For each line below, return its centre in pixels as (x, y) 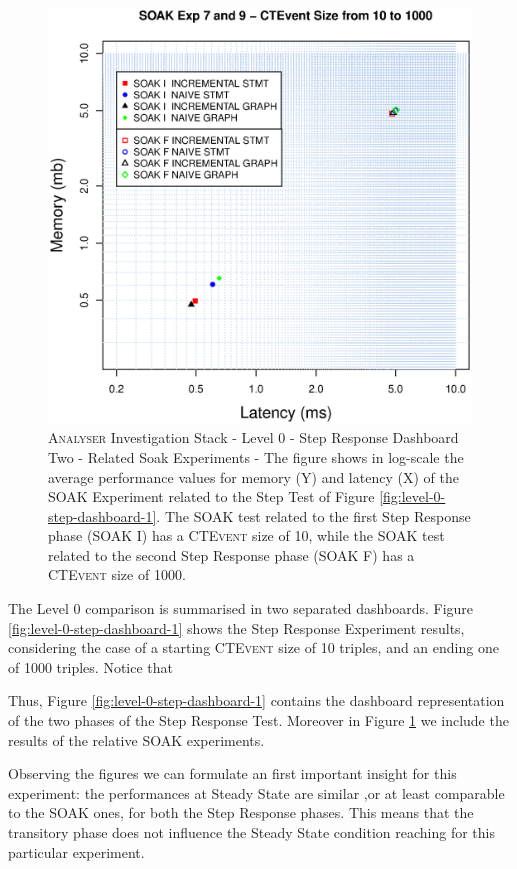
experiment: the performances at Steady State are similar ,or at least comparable (256, 792)
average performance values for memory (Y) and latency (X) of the (253, 476)
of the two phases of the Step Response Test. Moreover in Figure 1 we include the (258, 720)
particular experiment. (76, 851)
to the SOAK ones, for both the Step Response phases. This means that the (241, 812)
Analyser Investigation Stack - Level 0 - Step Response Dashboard (253, 437)
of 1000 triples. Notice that (91, 666)
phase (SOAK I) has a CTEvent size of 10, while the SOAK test (246, 535)
